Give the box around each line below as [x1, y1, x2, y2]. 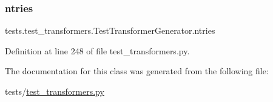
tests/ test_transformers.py [5, 85, 104, 97]
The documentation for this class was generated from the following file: [5, 65, 269, 77]
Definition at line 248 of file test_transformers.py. [5, 44, 190, 57]
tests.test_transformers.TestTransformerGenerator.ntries [5, 24, 215, 37]
